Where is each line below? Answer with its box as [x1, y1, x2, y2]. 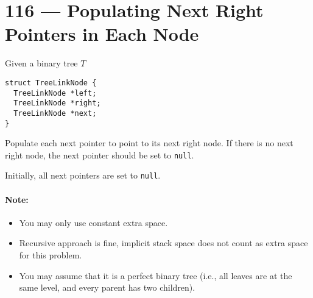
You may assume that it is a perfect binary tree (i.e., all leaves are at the [19, 269, 292, 282]
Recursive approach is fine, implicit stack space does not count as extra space [19, 236, 308, 249]
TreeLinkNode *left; [13, 88, 97, 98]
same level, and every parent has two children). [19, 281, 195, 294]
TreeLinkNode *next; [13, 108, 97, 118]
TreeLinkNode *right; [13, 99, 101, 108]
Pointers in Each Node [5, 21, 199, 46]
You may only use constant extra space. [19, 216, 168, 229]
